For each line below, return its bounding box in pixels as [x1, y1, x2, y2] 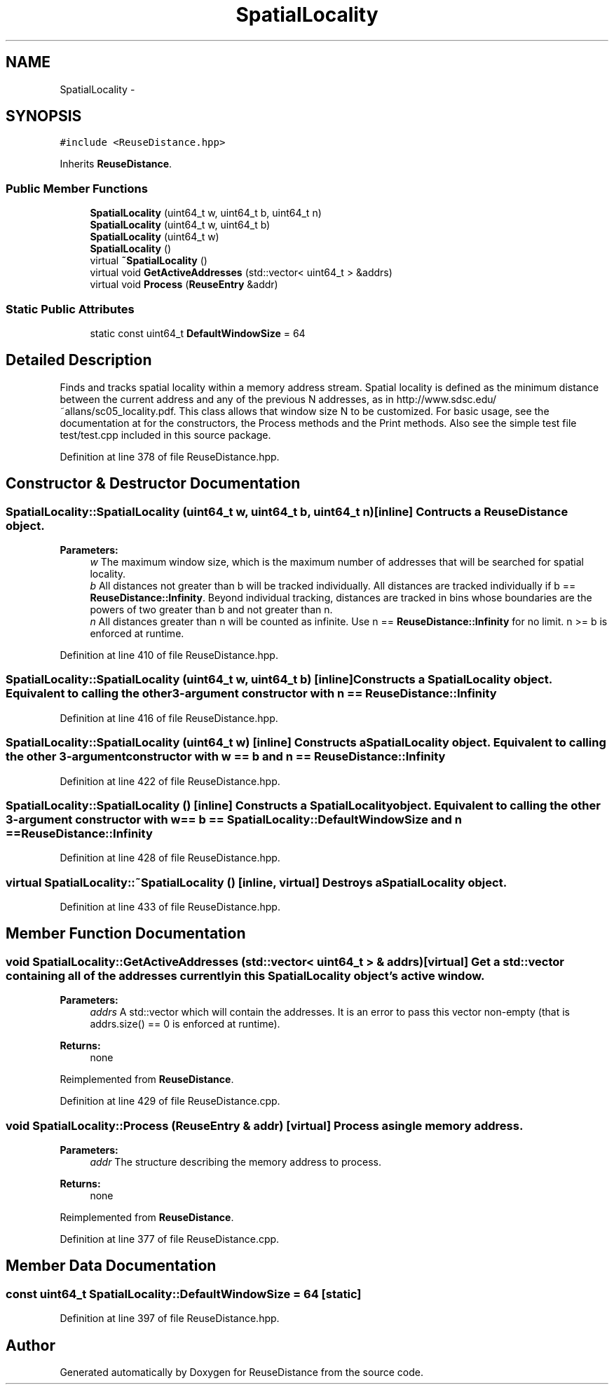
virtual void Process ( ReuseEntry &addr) [90, 278, 278, 291]
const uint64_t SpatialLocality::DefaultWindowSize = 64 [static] [6, 1286, 362, 1301]
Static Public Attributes [6, 301, 135, 316]
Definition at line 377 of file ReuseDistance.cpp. [60, 1232, 280, 1245]
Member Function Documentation [6, 925, 246, 943]
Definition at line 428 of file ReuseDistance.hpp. [60, 852, 280, 864]
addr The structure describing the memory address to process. [90, 1155, 381, 1168]
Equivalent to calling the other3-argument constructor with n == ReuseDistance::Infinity [6, 686, 497, 701]
